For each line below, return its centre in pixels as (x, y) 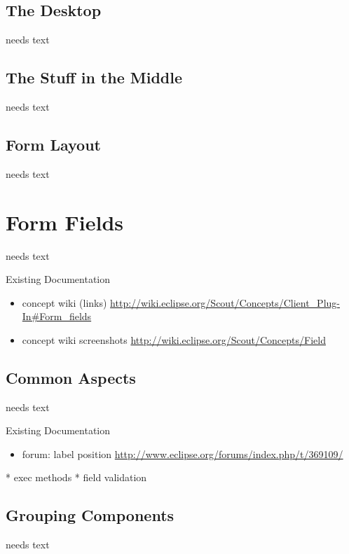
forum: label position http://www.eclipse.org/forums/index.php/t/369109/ (183, 453)
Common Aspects (71, 377)
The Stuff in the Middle (94, 77)
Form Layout (53, 144)
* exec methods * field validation (76, 477)
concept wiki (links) (64, 302)
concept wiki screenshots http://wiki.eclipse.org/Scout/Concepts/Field (174, 339)
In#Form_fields (57, 316)
